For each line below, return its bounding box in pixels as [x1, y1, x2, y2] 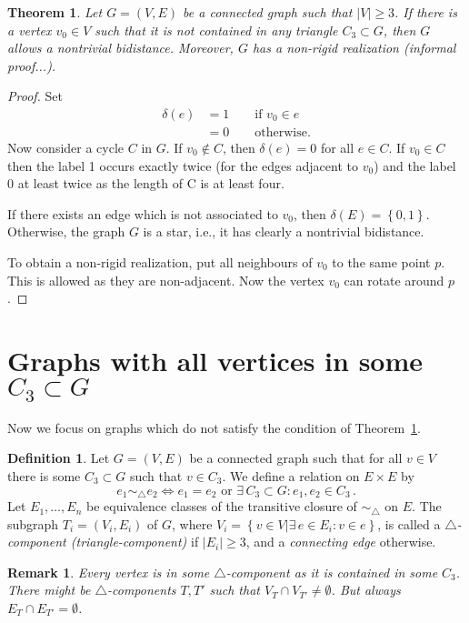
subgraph [7, 514, 59, 533]
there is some [7, 467, 81, 485]
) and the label [374, 156, 456, 175]
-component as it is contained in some [225, 562, 438, 581]
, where [172, 514, 213, 533]
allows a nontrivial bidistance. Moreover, [7, 38, 234, 57]
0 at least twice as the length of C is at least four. [7, 174, 284, 193]
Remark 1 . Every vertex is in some [7, 562, 210, 581]
